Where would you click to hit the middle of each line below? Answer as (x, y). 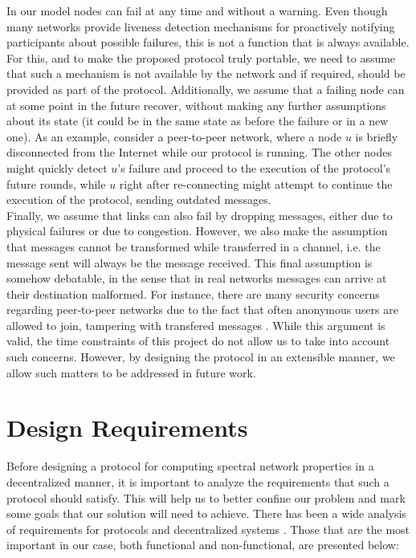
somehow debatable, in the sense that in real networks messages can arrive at (197, 278)
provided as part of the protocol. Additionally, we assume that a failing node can (206, 89)
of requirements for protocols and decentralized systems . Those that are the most (208, 529)
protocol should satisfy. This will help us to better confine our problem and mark (206, 497)
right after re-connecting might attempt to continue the (256, 183)
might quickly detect (57, 167)
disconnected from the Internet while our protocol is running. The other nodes (199, 152)
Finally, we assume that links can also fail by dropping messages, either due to (200, 215)
